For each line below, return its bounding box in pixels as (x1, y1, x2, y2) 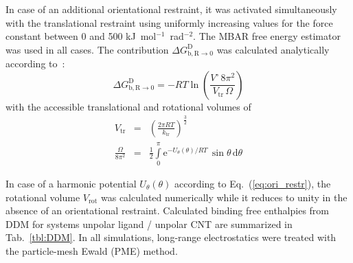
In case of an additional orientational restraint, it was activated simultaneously (5, 2, 337, 16)
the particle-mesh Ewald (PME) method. (5, 243, 178, 258)
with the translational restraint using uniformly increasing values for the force (5, 15, 333, 30)
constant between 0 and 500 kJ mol (5, 29, 157, 43)
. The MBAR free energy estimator (193, 29, 341, 43)
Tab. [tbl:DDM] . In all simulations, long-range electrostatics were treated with (5, 230, 337, 244)
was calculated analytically (216, 42, 330, 56)
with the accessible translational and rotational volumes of (5, 99, 251, 113)
